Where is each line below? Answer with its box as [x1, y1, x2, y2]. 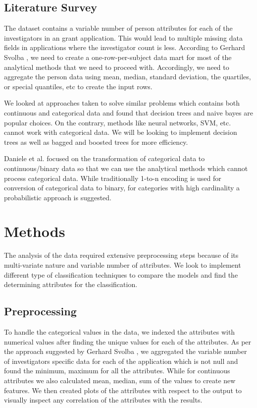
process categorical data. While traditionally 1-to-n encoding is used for [4, 173, 221, 183]
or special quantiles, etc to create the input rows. [4, 81, 153, 91]
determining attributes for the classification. [4, 279, 138, 290]
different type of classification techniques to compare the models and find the [4, 269, 238, 280]
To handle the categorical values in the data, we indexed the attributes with [4, 327, 235, 337]
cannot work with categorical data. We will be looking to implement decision [4, 127, 237, 137]
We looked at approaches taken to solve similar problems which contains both [4, 98, 240, 108]
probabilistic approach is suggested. [4, 192, 112, 202]
